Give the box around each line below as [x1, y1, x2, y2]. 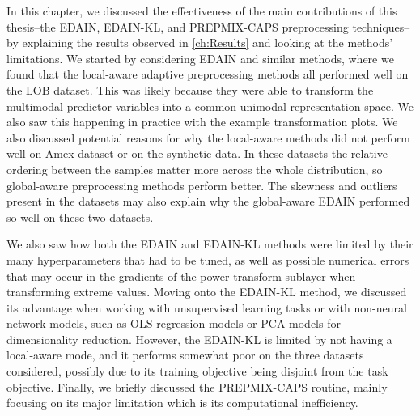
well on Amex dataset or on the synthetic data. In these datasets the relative [6, 145, 388, 162]
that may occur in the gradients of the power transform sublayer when [6, 267, 356, 284]
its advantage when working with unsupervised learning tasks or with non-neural [6, 299, 407, 316]
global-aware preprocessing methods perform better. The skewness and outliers [6, 176, 397, 193]
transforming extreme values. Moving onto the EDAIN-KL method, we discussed [6, 283, 407, 300]
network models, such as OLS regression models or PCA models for [6, 315, 341, 332]
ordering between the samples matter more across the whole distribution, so [6, 160, 383, 177]
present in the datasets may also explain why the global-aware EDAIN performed [6, 193, 410, 210]
